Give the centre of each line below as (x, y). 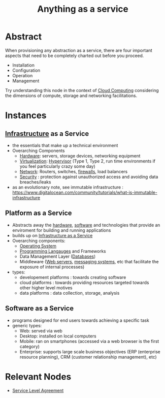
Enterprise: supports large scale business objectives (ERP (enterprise (90, 352)
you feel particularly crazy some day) (57, 166)
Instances (26, 115)
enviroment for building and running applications (62, 230)
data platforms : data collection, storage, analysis (69, 293)
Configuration (26, 70)
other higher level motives (46, 288)
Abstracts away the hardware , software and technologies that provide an (86, 225)
